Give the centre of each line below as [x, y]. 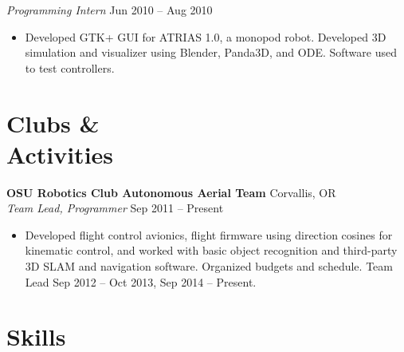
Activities [60, 154]
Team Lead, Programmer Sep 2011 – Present [115, 208]
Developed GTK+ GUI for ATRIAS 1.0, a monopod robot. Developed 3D [206, 36]
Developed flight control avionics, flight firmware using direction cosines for [209, 234]
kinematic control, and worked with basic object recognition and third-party [211, 250]
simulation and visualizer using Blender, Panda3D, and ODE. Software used [211, 52]
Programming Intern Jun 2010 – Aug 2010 [110, 10]
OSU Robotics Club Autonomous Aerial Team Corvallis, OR [171, 192]
